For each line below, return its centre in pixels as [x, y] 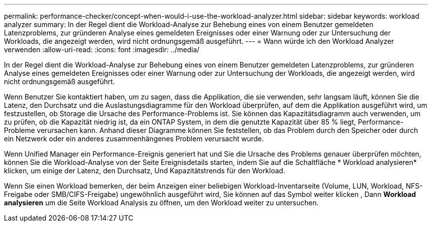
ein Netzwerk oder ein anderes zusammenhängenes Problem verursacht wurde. [134, 139]
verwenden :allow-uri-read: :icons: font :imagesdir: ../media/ [102, 49]
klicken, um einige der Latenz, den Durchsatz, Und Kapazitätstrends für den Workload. [145, 171]
